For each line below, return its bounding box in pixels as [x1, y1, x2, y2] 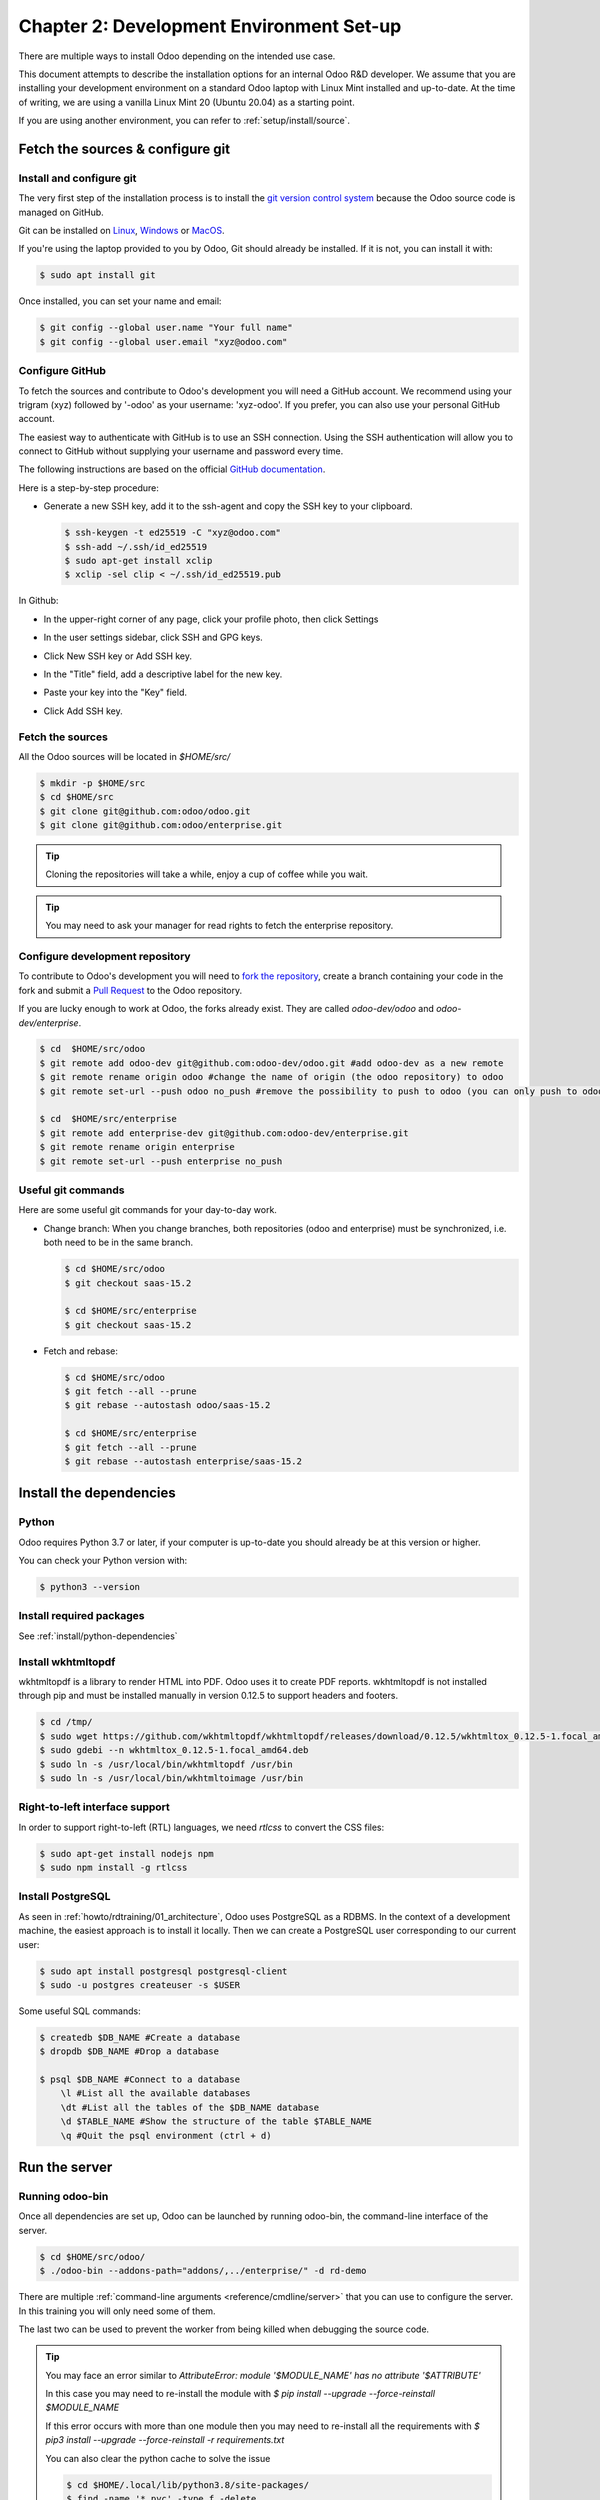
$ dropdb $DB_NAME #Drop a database [39, 2046, 220, 2057]
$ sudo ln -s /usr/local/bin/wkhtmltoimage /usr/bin [39, 1772, 304, 1784]
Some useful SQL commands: [18, 2005, 141, 2017]
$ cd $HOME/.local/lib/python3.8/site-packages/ [66, 2479, 310, 2490]
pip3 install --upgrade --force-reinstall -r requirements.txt [45, 2434, 285, 2446]
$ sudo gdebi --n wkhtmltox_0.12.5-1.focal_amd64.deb [39, 1745, 309, 1756]
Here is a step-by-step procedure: [18, 481, 160, 494]
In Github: [18, 595, 59, 607]
